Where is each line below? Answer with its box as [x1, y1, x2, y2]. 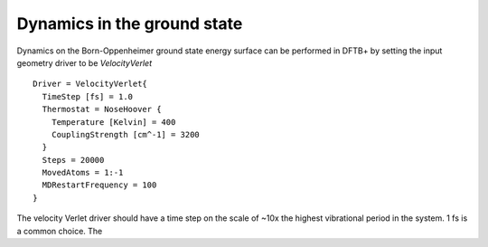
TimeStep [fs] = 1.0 [42, 91, 134, 101]
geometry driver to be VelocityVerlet [16, 57, 153, 68]
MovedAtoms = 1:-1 [42, 167, 124, 178]
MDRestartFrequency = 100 [42, 180, 157, 190]
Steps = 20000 [42, 155, 105, 165]
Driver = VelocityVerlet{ [33, 79, 148, 90]
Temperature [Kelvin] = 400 [51, 117, 176, 127]
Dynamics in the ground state [16, 14, 243, 33]
